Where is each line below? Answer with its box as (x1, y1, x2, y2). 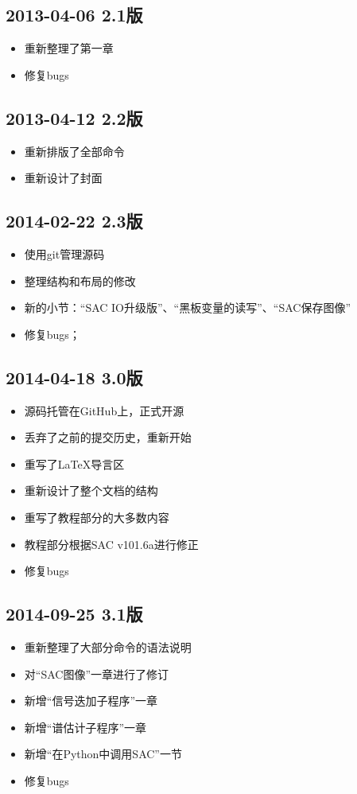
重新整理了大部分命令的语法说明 (24, 638, 192, 655)
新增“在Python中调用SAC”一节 (24, 745, 182, 762)
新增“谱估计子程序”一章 (24, 718, 147, 735)
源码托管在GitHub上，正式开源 (24, 402, 184, 418)
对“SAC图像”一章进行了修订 (24, 665, 169, 682)
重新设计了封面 (24, 169, 103, 186)
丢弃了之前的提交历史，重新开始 (24, 429, 192, 446)
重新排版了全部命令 (24, 142, 125, 159)
